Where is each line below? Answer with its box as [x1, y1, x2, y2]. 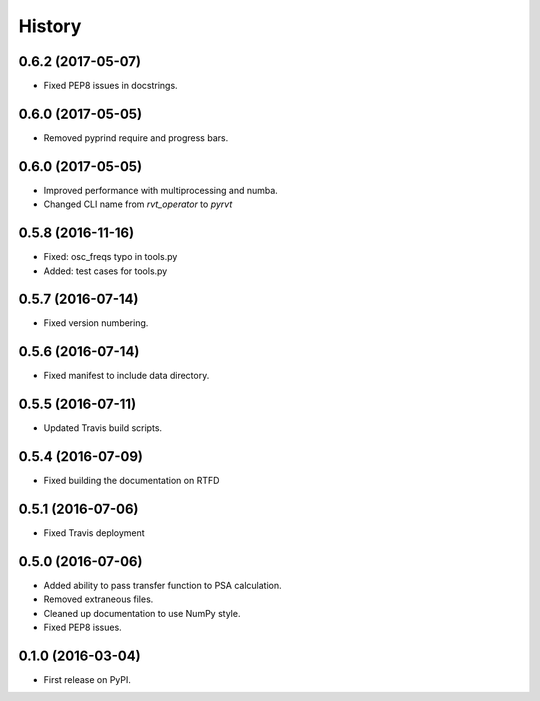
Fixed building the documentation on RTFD [43, 475, 220, 487]
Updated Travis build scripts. [43, 422, 163, 434]
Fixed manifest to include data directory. [43, 370, 210, 382]
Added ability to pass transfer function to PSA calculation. [43, 580, 282, 591]
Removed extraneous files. [43, 593, 154, 605]
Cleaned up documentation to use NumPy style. [43, 607, 241, 619]
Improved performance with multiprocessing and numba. [43, 184, 279, 196]
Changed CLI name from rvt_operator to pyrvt [43, 198, 233, 210]
